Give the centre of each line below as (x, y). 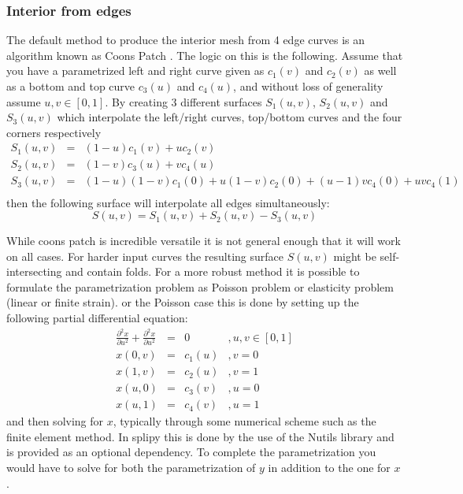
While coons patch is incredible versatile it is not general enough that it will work (204, 241)
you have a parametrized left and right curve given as (135, 71)
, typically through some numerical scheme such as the (244, 421)
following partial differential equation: (97, 318)
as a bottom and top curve (71, 86)
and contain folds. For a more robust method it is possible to (213, 271)
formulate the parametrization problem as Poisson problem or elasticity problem (200, 286)
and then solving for (55, 421)
